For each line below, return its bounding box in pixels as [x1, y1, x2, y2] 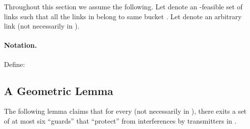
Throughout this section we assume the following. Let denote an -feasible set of [4, 1, 243, 11]
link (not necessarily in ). [4, 21, 80, 31]
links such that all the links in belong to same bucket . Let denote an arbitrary [4, 11, 242, 21]
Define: [4, 59, 25, 69]
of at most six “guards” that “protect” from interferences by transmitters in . [4, 115, 237, 126]
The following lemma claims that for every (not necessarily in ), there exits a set [4, 106, 247, 116]
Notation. [4, 40, 37, 50]
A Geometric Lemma [4, 83, 113, 98]
